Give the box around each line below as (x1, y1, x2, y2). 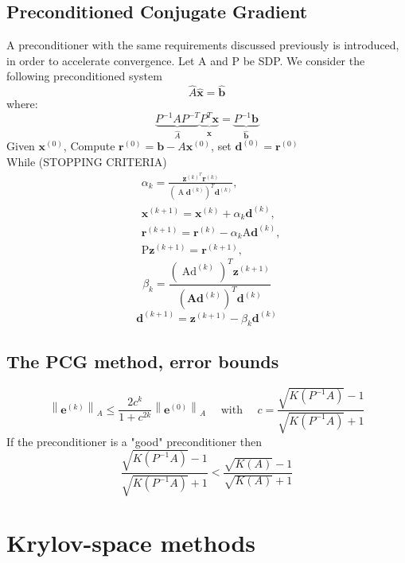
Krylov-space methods (6, 526, 255, 559)
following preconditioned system (6, 68, 162, 84)
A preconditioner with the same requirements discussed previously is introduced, (6, 37, 399, 53)
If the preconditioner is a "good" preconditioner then (6, 433, 263, 449)
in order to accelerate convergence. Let (6, 52, 195, 68)
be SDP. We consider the (243, 52, 365, 68)
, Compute (63, 138, 115, 154)
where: (6, 95, 38, 112)
